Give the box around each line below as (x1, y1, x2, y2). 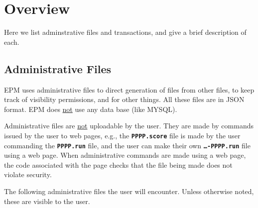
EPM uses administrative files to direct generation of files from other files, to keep (4, 84, 255, 95)
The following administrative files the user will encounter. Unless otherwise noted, (4, 186, 254, 196)
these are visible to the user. (4, 196, 90, 206)
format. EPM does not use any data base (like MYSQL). (4, 104, 177, 114)
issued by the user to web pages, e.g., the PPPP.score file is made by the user (4, 130, 241, 140)
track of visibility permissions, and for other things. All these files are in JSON (4, 94, 245, 104)
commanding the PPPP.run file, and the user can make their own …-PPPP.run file (4, 140, 251, 150)
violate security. (4, 169, 52, 180)
